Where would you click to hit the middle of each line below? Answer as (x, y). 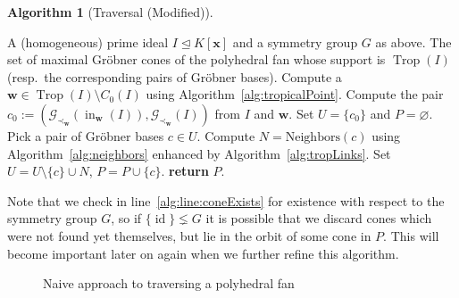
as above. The (413, 41)
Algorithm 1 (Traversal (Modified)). (110, 12)
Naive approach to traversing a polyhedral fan (169, 283)
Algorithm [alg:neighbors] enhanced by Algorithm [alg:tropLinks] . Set (199, 153)
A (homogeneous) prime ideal (88, 41)
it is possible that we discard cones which (319, 218)
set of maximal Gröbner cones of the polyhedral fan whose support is (196, 59)
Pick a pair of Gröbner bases (86, 135)
